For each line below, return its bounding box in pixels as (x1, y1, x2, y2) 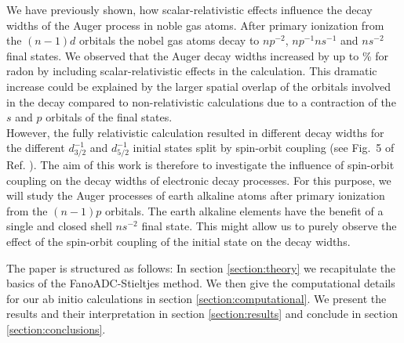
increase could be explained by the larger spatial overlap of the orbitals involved (6, 78, 391, 94)
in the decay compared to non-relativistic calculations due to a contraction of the (6, 93, 396, 110)
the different (6, 139, 65, 156)
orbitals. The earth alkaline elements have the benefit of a (104, 202, 384, 218)
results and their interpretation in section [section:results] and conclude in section (6, 305, 398, 322)
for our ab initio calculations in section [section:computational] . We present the (6, 290, 387, 306)
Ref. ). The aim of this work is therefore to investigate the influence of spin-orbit (6, 157, 395, 173)
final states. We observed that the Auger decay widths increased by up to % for (6, 47, 389, 63)
